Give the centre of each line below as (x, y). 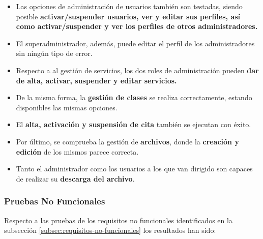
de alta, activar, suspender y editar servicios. (96, 80)
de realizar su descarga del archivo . (75, 178)
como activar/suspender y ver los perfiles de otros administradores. (137, 26)
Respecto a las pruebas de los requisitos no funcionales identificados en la (118, 220)
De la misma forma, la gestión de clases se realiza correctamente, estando (134, 97)
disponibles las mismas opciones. (67, 107)
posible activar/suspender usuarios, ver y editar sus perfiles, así (128, 16)
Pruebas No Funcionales (55, 201)
